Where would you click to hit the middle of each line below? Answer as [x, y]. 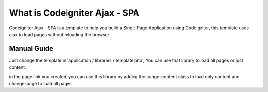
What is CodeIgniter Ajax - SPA [74, 13]
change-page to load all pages [40, 84]
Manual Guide [31, 49]
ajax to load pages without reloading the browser [59, 34]
